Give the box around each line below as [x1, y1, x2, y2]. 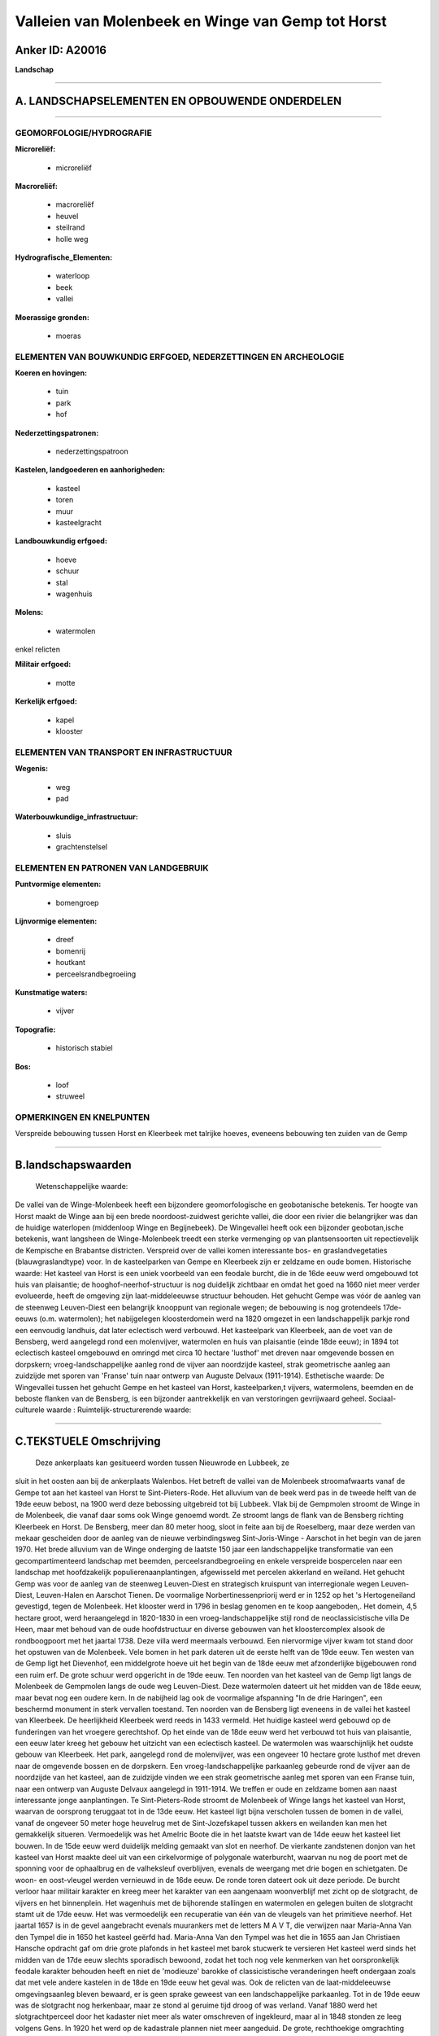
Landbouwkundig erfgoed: [15, 536, 107, 546]
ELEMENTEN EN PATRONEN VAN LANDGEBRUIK [15, 862, 209, 873]
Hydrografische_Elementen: [15, 252, 113, 262]
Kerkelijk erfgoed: [15, 696, 77, 706]
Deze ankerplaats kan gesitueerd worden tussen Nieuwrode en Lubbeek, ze [35, 1458, 290, 1468]
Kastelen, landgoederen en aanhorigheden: [15, 465, 166, 475]
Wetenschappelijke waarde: [35, 1181, 128, 1191]
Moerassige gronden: [15, 312, 89, 322]
